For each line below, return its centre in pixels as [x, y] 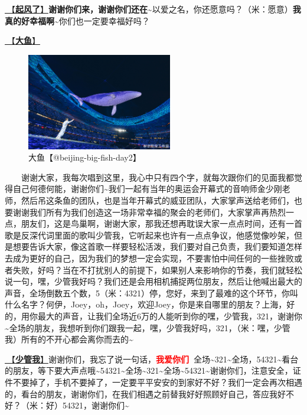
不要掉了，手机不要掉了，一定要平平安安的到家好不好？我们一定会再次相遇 [157, 382]
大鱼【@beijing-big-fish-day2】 [85, 157]
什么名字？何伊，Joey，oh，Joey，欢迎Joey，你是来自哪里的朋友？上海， [146, 304]
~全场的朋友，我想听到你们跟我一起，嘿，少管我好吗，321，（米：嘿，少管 [148, 327]
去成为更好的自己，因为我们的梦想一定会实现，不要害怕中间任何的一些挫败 [149, 258]
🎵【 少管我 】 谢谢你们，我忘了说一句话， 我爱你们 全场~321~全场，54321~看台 [152, 359]
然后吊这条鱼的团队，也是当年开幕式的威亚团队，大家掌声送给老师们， [157, 200]
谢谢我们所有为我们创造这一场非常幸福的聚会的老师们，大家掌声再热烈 [149, 212]
